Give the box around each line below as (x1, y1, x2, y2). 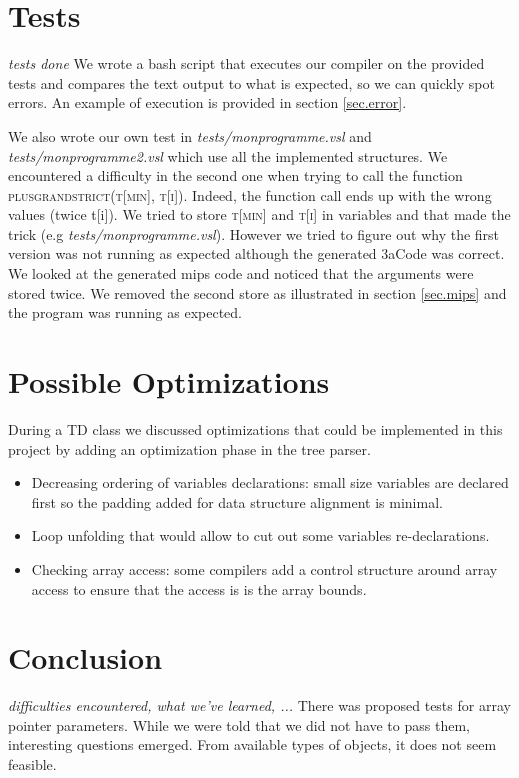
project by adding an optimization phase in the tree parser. (8, 438, 371, 459)
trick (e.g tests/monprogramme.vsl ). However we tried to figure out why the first (8, 223, 500, 244)
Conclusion (8, 637, 163, 678)
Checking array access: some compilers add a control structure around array (31, 558, 498, 579)
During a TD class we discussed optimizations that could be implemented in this (8, 418, 503, 439)
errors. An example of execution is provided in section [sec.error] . (8, 92, 407, 113)
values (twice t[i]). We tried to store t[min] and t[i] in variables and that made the (8, 204, 511, 225)
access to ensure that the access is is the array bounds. (31, 578, 367, 599)
